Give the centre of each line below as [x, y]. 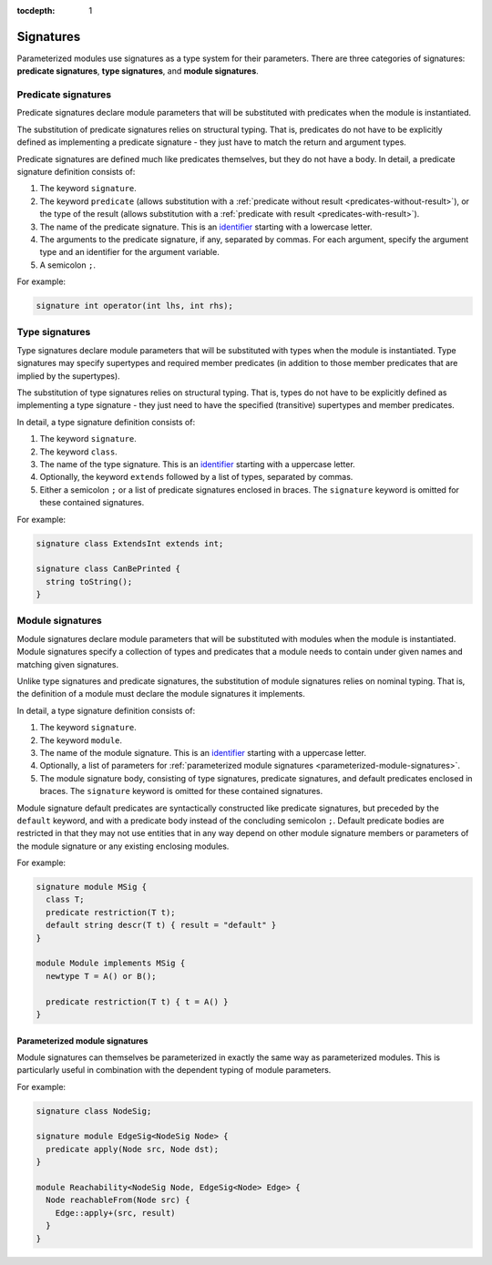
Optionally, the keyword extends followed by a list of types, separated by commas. [196, 477]
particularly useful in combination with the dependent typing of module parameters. [174, 1070]
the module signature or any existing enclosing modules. [123, 846]
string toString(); [89, 581]
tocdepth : [36, 10]
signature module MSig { [92, 887]
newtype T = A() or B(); [101, 976]
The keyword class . [78, 452]
